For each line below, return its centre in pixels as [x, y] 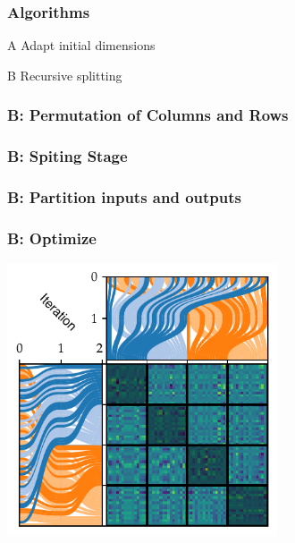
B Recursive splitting [65, 75]
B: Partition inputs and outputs [125, 197]
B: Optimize [52, 238]
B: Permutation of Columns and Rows [148, 115]
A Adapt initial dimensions [81, 45]
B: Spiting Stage [67, 156]
